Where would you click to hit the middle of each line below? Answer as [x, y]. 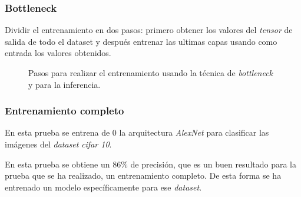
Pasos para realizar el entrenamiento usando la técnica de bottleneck [151, 73]
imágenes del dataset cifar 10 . [58, 144]
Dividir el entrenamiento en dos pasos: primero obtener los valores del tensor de [149, 30]
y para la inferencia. [64, 84]
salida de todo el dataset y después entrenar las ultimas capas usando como [141, 41]
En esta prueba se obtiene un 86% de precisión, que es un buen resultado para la [151, 164]
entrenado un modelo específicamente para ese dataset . [103, 187]
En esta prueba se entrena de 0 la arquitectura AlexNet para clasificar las [137, 132]
